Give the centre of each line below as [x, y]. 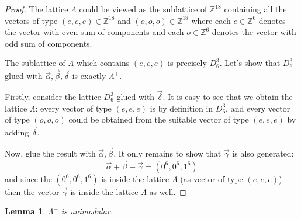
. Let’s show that [250, 63]
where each [211, 20]
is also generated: [263, 153]
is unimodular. [87, 211]
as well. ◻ [168, 191]
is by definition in [181, 108]
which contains [103, 63]
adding [17, 132]
